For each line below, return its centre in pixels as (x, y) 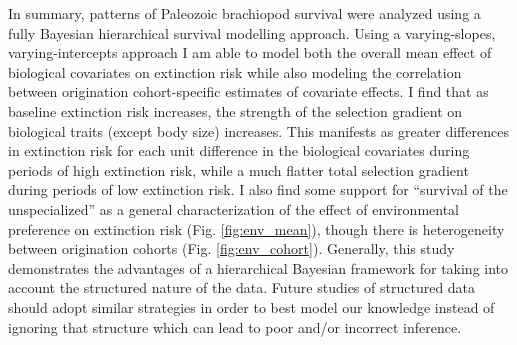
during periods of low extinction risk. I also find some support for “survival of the (258, 189)
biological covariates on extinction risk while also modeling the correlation (235, 71)
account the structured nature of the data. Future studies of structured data (242, 287)
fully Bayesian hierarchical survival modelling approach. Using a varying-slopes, (252, 32)
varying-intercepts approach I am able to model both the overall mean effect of (250, 52)
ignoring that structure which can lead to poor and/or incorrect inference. (235, 326)
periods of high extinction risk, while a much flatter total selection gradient (238, 169)
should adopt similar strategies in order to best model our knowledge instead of (251, 306)
